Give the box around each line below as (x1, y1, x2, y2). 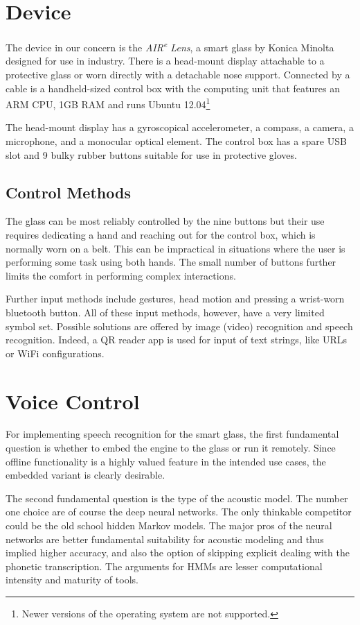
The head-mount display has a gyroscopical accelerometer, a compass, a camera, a (6, 120, 354, 135)
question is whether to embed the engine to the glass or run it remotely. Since (6, 440, 336, 455)
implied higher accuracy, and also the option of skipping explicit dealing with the (6, 545, 350, 560)
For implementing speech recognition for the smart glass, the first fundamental (6, 427, 339, 441)
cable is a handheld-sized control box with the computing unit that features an (6, 80, 340, 95)
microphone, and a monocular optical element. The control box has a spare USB (6, 134, 347, 148)
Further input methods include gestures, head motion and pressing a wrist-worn (6, 291, 345, 306)
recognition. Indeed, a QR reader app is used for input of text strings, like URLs (6, 332, 348, 347)
